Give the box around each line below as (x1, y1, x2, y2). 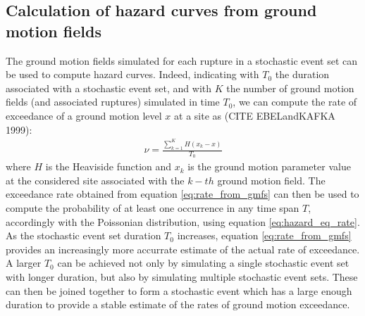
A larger (6, 255, 42, 270)
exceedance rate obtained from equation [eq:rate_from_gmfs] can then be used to (6, 187, 359, 201)
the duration (275, 67, 330, 82)
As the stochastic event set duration (6, 228, 161, 243)
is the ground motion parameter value (187, 159, 351, 174)
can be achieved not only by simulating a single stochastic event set (57, 255, 349, 270)
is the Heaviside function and (45, 159, 172, 174)
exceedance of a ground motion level (6, 108, 162, 122)
